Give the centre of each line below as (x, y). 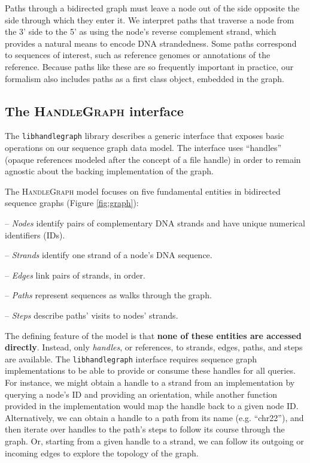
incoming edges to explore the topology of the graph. (102, 453)
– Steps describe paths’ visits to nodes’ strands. (92, 315)
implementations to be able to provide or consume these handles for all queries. (150, 370)
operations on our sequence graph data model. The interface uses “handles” (143, 148)
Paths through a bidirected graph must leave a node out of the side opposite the (152, 8)
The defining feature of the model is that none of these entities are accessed (153, 335)
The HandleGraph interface (94, 111)
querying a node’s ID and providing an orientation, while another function (141, 394)
